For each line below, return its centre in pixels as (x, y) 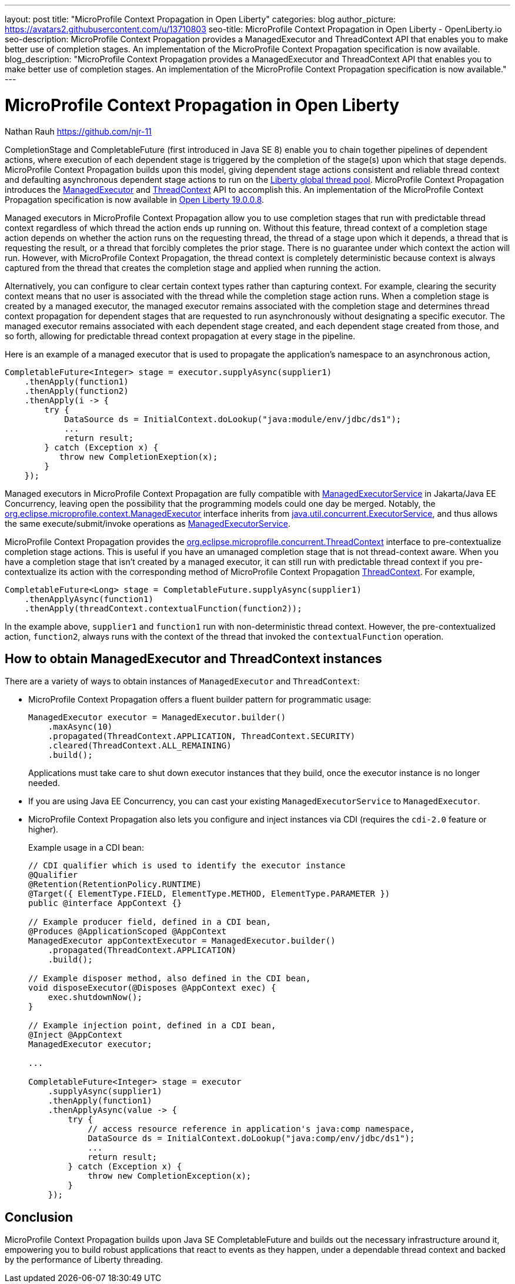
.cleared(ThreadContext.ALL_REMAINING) (140, 746)
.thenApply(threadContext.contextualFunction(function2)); (163, 608)
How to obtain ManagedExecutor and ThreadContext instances (193, 658)
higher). (44, 830)
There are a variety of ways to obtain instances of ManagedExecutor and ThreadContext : (182, 681)
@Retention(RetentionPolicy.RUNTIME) (115, 885)
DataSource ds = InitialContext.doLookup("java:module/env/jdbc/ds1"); (233, 419)
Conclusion (39, 1217)
